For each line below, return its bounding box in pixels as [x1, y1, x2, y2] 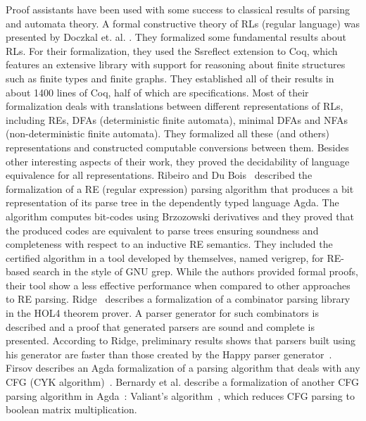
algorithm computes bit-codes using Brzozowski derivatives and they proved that [6, 208, 354, 223]
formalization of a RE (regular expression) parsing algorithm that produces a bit [6, 181, 354, 196]
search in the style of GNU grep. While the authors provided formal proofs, [32, 264, 358, 279]
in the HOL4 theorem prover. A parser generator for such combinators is [6, 306, 319, 320]
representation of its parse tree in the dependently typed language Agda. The [6, 195, 339, 210]
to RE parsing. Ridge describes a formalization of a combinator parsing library [6, 291, 351, 306]
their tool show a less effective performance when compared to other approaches [6, 277, 351, 292]
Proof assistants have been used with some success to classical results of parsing [6, 2, 350, 16]
